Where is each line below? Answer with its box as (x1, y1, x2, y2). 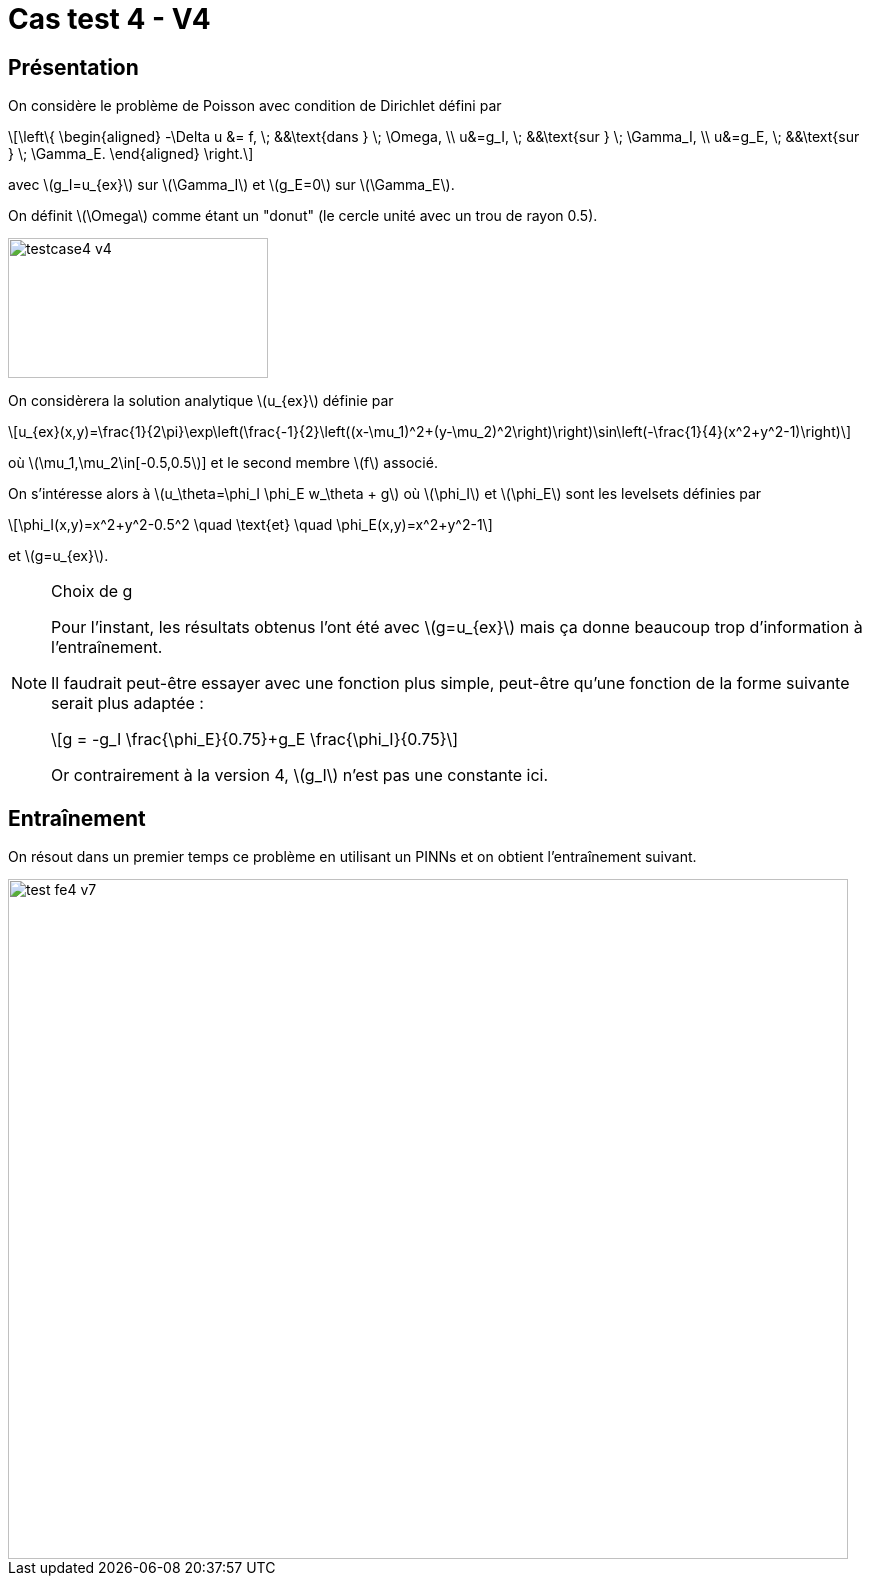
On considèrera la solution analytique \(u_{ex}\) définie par (8, 392, 394, 410)
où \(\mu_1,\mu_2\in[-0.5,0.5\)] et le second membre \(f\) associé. (8, 454, 438, 472)
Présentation (8, 54, 139, 80)
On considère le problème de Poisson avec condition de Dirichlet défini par (8, 97, 502, 115)
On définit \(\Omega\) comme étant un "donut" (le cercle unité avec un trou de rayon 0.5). (8, 207, 598, 225)
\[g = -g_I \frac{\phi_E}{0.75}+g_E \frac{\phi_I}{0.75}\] (51, 729, 459, 750)
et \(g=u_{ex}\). (8, 547, 109, 565)
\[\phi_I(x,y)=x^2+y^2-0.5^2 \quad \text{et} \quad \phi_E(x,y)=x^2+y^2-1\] (8, 516, 493, 534)
